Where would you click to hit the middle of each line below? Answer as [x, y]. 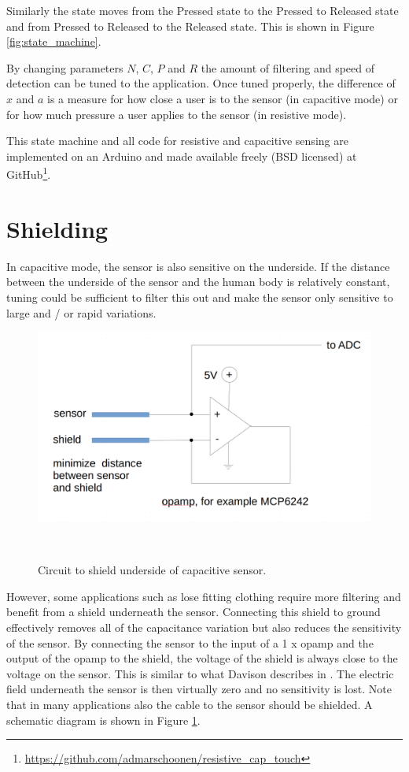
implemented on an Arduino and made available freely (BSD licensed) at [182, 156]
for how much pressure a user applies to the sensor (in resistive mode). [177, 114]
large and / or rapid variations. [81, 312]
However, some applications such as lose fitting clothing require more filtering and [204, 596]
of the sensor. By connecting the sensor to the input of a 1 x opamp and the [190, 642]
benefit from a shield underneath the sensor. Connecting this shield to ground [193, 612]
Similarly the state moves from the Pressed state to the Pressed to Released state [203, 10]
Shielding [57, 228]
